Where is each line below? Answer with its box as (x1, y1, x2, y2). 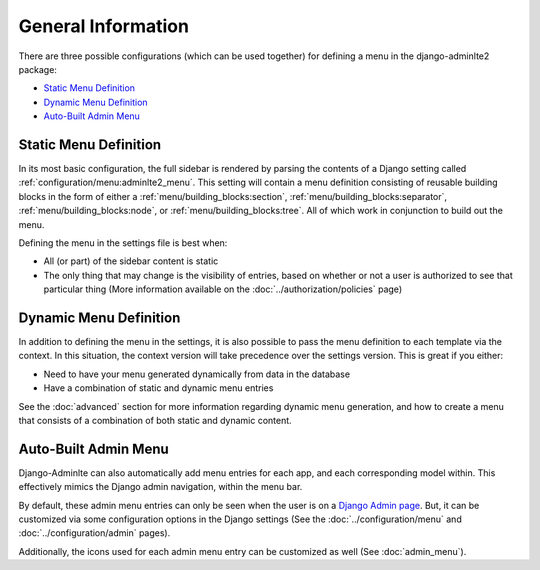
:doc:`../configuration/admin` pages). (18, 527, 171, 539)
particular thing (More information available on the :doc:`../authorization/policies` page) (43, 283, 403, 295)
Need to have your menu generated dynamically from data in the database (43, 368, 350, 380)
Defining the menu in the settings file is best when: (18, 236, 228, 249)
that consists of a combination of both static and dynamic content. (18, 415, 292, 426)
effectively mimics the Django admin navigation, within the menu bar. (18, 481, 303, 493)
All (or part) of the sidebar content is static (43, 255, 219, 267)
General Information (18, 15, 190, 37)
